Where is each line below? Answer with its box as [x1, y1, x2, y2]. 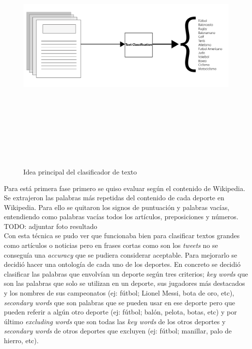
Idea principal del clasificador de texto [23, 166, 137, 176]
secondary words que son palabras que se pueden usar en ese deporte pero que [4, 297, 235, 307]
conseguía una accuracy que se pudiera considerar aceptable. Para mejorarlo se [4, 249, 237, 260]
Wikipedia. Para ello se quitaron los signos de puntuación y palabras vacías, [4, 202, 230, 212]
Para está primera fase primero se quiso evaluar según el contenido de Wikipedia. [4, 183, 245, 193]
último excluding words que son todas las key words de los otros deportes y [4, 316, 226, 326]
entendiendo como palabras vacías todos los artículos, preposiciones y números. [4, 211, 238, 222]
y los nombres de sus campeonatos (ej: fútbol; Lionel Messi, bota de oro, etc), [4, 288, 235, 298]
